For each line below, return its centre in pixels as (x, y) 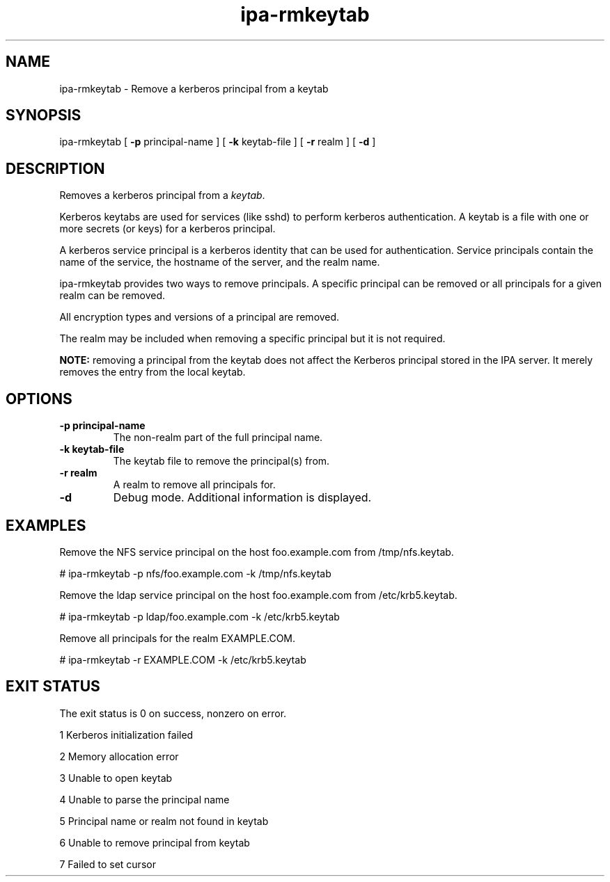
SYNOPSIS (44, 115)
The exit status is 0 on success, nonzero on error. (173, 713)
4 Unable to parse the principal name (144, 799)
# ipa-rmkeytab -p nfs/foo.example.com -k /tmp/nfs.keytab (195, 573)
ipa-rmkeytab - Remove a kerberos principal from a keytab (194, 88)
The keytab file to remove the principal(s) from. (221, 461)
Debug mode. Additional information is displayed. (242, 498)
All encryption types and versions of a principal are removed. (200, 317)
